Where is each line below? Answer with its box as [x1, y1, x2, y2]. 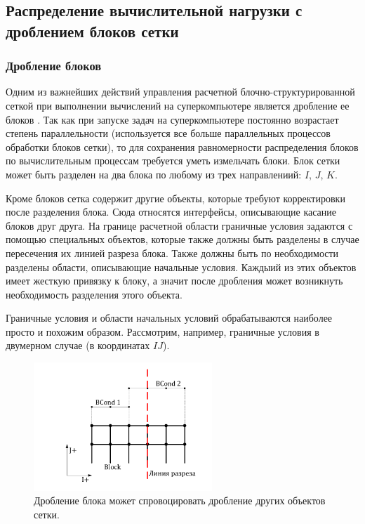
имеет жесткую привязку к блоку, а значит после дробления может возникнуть [6, 273, 343, 288]
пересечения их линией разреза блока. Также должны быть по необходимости [6, 245, 339, 260]
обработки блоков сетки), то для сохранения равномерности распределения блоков [6, 139, 359, 154]
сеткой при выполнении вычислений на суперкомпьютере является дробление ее [6, 98, 350, 112]
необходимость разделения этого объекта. [6, 287, 182, 301]
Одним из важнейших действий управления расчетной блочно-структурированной [6, 84, 355, 99]
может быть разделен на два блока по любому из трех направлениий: [6, 166, 302, 181]
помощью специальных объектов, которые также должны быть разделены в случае [6, 232, 359, 247]
